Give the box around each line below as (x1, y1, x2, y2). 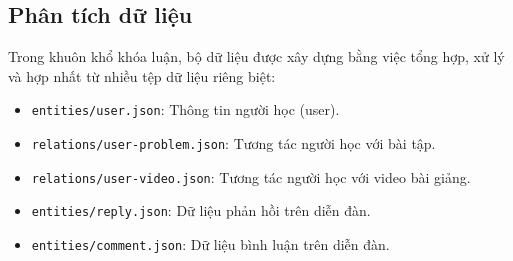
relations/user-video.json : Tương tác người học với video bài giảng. (31, 166, 471, 187)
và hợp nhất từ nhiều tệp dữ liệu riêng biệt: (8, 65, 276, 86)
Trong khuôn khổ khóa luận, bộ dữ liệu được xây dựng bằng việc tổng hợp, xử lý (8, 46, 505, 67)
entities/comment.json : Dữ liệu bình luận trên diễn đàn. (31, 234, 390, 255)
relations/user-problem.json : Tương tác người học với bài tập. (31, 133, 436, 154)
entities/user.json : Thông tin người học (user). (31, 99, 340, 120)
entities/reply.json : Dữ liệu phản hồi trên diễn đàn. (31, 200, 371, 221)
